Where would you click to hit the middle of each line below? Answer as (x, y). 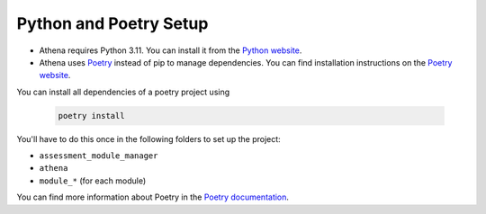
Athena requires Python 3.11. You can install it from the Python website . (171, 50)
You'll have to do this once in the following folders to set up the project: (148, 138)
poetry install (91, 116)
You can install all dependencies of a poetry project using (123, 92)
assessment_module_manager (99, 156)
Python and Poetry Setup (112, 23)
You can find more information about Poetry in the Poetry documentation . (153, 197)
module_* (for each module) (93, 181)
